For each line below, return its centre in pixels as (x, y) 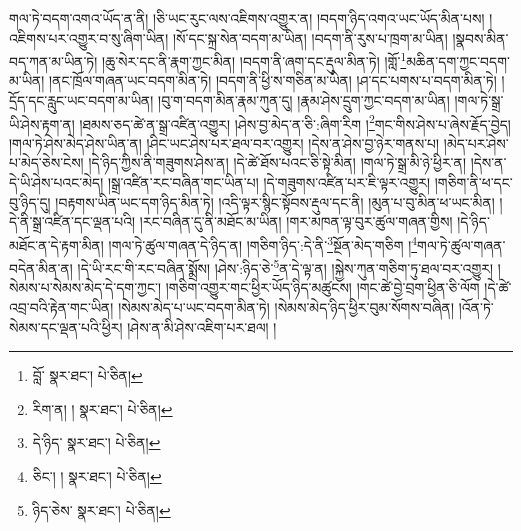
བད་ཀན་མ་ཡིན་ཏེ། (53, 60)
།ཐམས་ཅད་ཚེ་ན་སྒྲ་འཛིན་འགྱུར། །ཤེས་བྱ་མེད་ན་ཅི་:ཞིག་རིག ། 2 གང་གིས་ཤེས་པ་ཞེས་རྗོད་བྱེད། (295, 122)
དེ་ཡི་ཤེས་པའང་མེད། (56, 182)
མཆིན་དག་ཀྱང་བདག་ (458, 60)
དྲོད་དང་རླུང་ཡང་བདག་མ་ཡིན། (81, 100)
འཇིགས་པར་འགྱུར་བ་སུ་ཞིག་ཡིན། (89, 37)
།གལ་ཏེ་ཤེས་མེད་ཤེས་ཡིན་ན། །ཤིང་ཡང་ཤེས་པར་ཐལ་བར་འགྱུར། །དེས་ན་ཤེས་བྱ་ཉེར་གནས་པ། (224, 142)
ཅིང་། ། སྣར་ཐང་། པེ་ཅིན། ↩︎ (97, 475)
